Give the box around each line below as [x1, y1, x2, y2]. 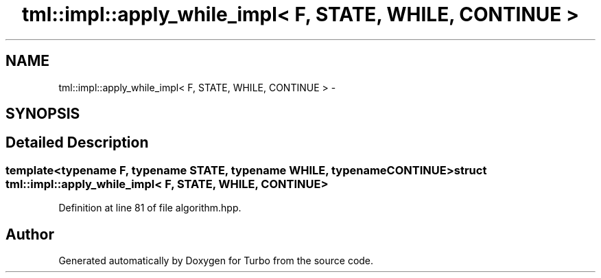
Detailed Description [5, 134, 149, 152]
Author [5, 225, 54, 243]
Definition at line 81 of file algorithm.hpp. [58, 202, 241, 214]
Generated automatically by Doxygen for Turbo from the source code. [58, 255, 374, 267]
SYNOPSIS [5, 105, 80, 123]
